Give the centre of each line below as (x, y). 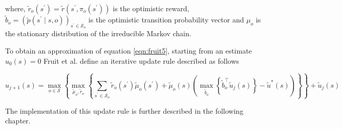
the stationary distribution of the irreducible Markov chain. (98, 33)
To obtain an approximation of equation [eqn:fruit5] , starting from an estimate (129, 51)
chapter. (18, 121)
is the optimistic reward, (151, 8)
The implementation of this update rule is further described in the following (124, 110)
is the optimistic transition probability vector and (166, 20)
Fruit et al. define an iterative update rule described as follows (141, 60)
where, (15, 8)
